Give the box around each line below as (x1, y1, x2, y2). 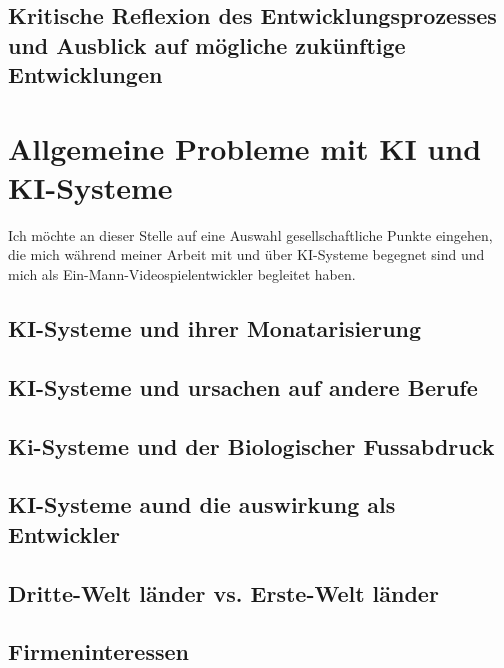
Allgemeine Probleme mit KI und (8, 127, 482, 168)
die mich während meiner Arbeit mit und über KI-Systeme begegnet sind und (8, 244, 485, 265)
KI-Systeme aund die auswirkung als (8, 489, 396, 520)
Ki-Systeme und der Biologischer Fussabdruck (8, 430, 495, 461)
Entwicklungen (8, 59, 163, 90)
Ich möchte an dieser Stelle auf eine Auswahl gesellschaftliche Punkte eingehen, (8, 224, 493, 245)
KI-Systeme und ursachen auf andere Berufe (8, 371, 478, 402)
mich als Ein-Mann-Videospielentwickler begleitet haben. (8, 264, 356, 285)
